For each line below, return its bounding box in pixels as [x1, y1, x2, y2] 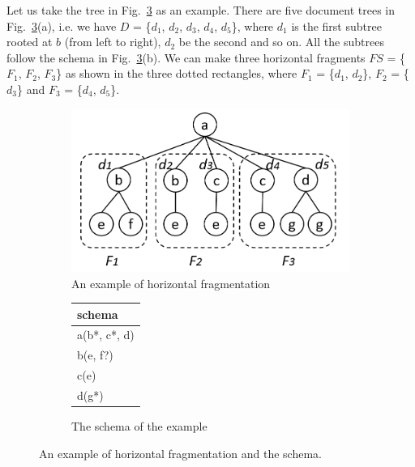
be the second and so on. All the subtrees [178, 33, 384, 50]
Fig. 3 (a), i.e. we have [6, 17, 117, 34]
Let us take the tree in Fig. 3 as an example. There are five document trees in [6, 2, 396, 18]
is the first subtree [291, 17, 382, 34]
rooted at [6, 33, 53, 50]
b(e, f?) [77, 346, 113, 363]
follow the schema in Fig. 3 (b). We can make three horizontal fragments [6, 49, 366, 66]
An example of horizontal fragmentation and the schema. [39, 444, 322, 461]
